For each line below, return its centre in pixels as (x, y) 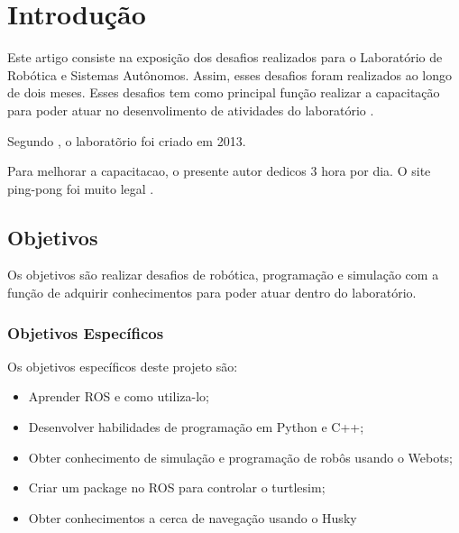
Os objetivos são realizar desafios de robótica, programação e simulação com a (223, 275)
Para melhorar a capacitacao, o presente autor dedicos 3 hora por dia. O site (219, 171)
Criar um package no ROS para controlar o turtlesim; (177, 487)
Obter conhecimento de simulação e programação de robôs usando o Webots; (241, 457)
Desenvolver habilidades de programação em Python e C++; (196, 427)
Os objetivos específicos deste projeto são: (123, 366)
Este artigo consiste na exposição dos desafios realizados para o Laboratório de (225, 57)
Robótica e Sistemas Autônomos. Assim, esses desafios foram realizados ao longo (229, 74)
